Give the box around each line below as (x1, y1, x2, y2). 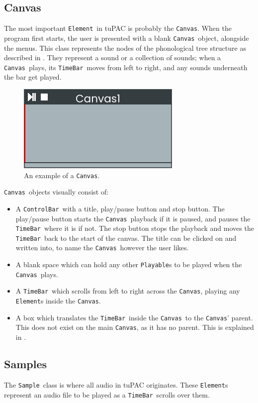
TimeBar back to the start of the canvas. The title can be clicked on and (15, 232, 237, 243)
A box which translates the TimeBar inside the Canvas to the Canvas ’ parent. (15, 312, 253, 322)
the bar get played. (4, 72, 62, 82)
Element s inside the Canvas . (15, 296, 101, 306)
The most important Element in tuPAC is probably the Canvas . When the (4, 23, 232, 33)
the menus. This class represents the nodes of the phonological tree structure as (4, 42, 246, 53)
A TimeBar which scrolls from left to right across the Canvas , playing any (15, 286, 240, 296)
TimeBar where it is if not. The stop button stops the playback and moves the (15, 223, 254, 233)
